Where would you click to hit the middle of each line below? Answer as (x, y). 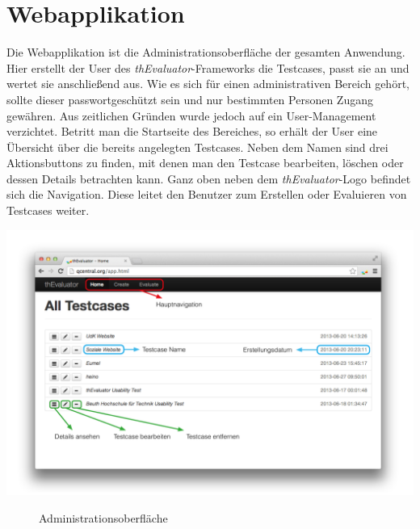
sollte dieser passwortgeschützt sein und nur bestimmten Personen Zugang (190, 99)
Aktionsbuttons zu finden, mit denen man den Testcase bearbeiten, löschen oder (205, 163)
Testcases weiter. (48, 210)
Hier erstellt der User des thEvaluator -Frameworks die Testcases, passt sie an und (208, 67)
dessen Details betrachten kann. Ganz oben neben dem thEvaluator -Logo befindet (209, 178)
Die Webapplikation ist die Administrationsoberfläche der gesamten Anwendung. (206, 52)
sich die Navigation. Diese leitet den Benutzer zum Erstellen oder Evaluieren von (207, 194)
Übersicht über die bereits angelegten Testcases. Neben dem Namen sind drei (197, 147)
